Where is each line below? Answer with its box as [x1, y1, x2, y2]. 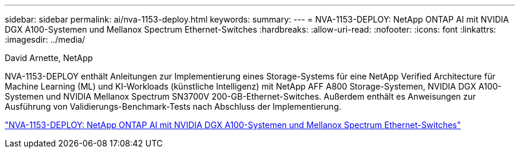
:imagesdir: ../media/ [5, 34, 85, 44]
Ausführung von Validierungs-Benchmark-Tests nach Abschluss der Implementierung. [5, 101, 341, 111]
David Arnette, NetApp [5, 53, 93, 63]
